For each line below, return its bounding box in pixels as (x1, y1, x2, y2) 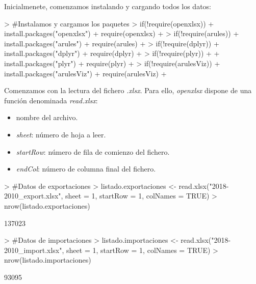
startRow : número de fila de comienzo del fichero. (16, 146, 170, 157)
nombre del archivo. (16, 112, 78, 123)
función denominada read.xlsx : (4, 95, 98, 105)
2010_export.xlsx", (4, 190, 63, 201)
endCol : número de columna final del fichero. (16, 163, 156, 174)
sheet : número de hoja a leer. (16, 129, 106, 139)
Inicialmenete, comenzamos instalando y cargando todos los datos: (4, 1, 212, 11)
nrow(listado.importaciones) (4, 254, 91, 265)
